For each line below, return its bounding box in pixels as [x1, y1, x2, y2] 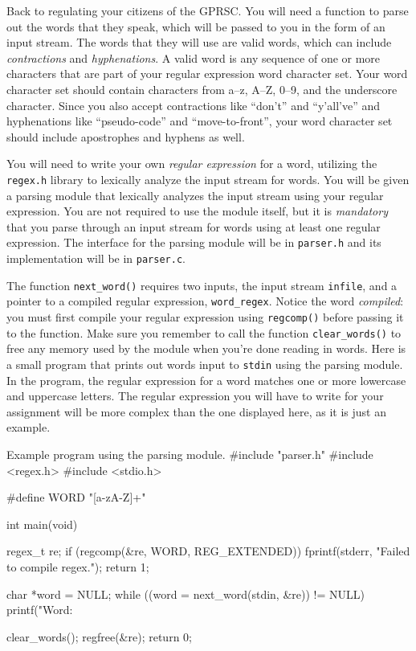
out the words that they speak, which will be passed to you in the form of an [6, 18, 385, 35]
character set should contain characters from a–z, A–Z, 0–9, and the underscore [6, 80, 398, 97]
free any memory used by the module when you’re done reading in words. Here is [6, 340, 406, 357]
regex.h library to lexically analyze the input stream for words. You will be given [6, 170, 410, 187]
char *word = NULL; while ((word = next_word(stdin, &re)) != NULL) [6, 585, 365, 602]
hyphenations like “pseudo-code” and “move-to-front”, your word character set [6, 113, 393, 129]
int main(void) [6, 515, 78, 532]
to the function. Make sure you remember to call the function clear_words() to [6, 324, 402, 341]
